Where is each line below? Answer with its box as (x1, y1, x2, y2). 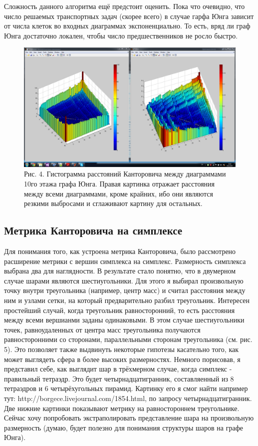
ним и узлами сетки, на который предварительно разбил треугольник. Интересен (4, 295, 250, 305)
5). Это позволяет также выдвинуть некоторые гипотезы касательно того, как (4, 343, 239, 354)
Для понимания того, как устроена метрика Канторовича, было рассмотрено (4, 246, 236, 256)
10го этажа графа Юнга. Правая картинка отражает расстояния (24, 178, 215, 189)
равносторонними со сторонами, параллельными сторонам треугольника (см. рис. (4, 334, 253, 344)
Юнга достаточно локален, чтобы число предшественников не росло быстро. (4, 30, 238, 40)
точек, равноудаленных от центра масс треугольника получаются (4, 324, 201, 334)
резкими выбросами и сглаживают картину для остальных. (24, 198, 203, 208)
